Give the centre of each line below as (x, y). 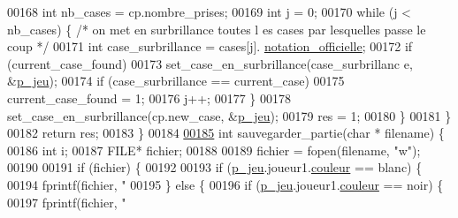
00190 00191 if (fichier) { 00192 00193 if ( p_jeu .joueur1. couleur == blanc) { (215, 167)
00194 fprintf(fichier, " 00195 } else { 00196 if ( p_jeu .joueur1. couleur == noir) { (225, 184)
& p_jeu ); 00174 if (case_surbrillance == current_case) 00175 (176, 81)
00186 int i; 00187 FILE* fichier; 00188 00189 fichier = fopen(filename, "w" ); (214, 150)
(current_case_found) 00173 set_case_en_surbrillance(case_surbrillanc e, (210, 63)
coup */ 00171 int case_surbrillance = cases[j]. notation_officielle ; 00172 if (210, 46)
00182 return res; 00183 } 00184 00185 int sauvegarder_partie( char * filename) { (226, 133)
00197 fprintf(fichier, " (67, 202)
